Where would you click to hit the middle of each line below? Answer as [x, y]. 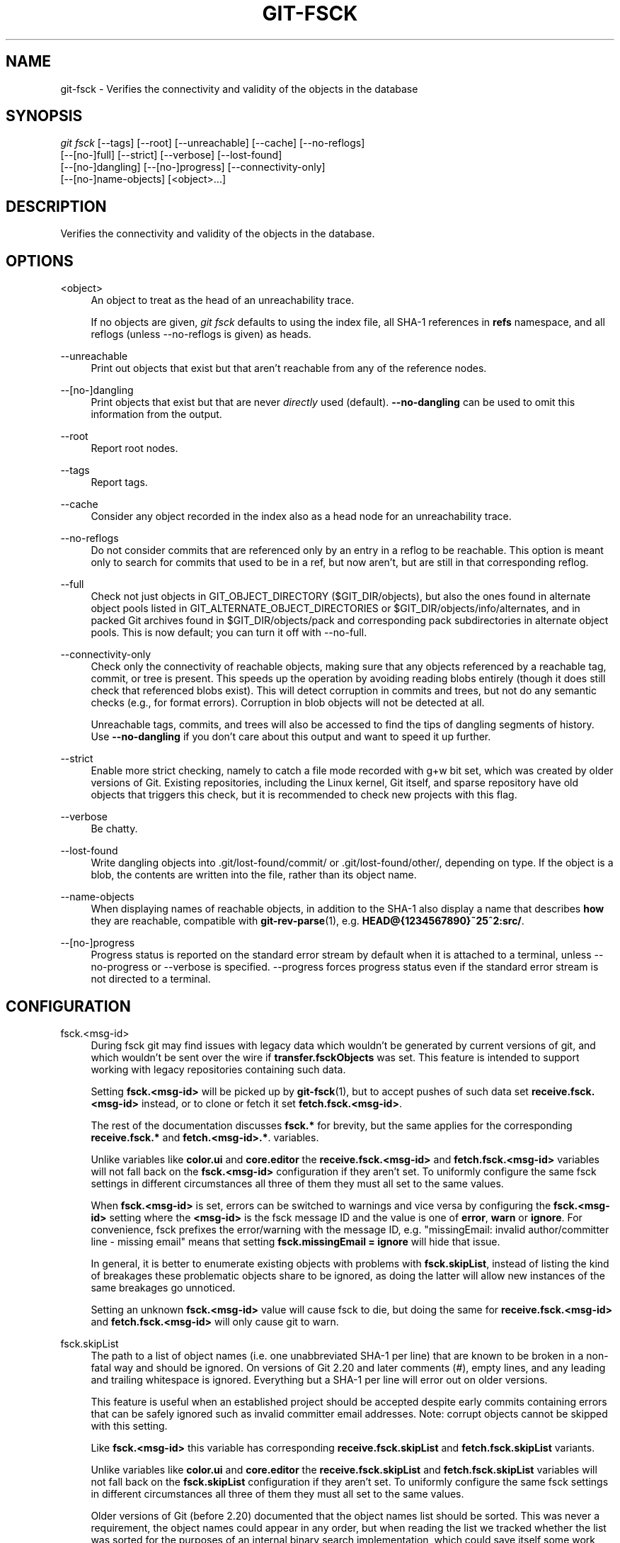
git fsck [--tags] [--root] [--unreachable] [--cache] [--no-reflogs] [213, 143]
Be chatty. [114, 829]
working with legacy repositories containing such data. [218, 1069]
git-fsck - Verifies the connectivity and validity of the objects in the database [239, 89]
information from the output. [156, 414]
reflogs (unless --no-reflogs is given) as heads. [201, 334]
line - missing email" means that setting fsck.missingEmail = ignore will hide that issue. [295, 1241]
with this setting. [129, 1425]
